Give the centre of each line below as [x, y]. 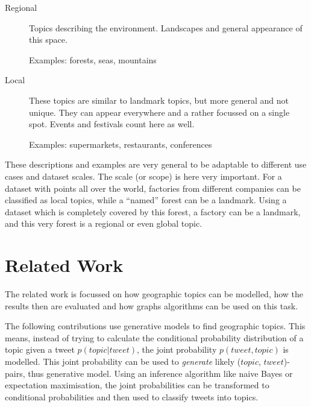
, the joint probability [177, 349]
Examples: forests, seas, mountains [93, 59]
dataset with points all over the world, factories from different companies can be [153, 188]
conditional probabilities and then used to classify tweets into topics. [132, 396]
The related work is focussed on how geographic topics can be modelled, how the [154, 294]
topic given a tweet [40, 349]
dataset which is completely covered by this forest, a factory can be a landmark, [153, 211]
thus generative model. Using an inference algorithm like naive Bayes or [160, 373]
